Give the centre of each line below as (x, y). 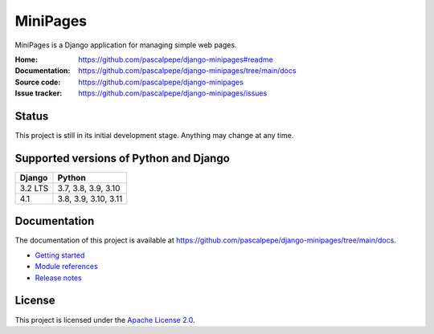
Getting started (60, 255)
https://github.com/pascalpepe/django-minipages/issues (173, 93)
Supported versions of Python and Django (123, 158)
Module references (66, 267)
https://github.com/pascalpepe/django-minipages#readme (176, 59)
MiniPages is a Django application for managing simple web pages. (126, 45)
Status (32, 116)
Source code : (38, 82)
